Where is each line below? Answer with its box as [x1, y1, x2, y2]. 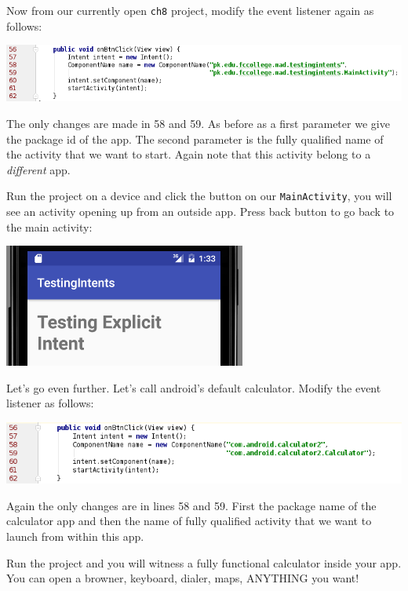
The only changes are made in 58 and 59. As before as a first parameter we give [6, 115, 390, 132]
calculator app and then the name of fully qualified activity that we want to [6, 513, 372, 529]
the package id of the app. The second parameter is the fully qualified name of [6, 130, 384, 147]
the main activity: [6, 218, 93, 235]
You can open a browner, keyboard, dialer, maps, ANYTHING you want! [6, 570, 359, 586]
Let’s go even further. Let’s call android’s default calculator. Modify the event [6, 379, 381, 396]
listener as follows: [6, 395, 94, 411]
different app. [6, 161, 71, 177]
